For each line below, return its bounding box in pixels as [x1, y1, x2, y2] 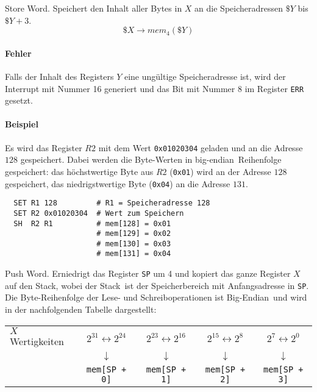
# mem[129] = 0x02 [96, 229, 171, 238]
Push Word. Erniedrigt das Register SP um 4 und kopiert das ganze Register [5, 267, 291, 280]
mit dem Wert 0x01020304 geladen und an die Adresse [98, 141, 303, 154]
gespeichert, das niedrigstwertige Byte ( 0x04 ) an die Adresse [5, 177, 230, 190]
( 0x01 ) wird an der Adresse [169, 165, 271, 177]
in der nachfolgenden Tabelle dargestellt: [5, 303, 157, 316]
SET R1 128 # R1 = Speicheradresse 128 [13, 199, 210, 208]
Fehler [5, 46, 32, 59]
